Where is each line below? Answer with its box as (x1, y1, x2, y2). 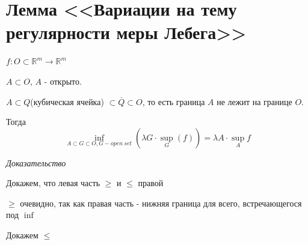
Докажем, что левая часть (6, 177, 100, 189)
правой (138, 177, 164, 189)
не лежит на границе (217, 95, 292, 107)
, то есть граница (142, 95, 205, 107)
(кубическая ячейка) (30, 95, 104, 107)
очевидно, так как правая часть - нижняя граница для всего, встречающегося (20, 196, 302, 209)
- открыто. (44, 74, 82, 87)
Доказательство (6, 156, 66, 169)
